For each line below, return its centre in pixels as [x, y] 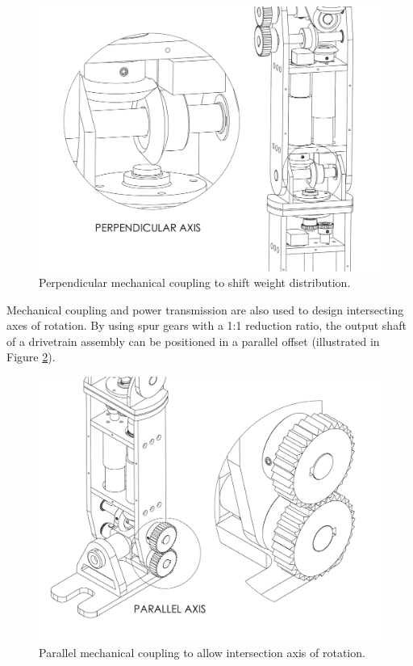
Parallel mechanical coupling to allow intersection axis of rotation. [202, 653]
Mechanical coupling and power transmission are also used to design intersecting [205, 309]
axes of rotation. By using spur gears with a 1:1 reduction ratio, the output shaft [206, 325]
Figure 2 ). [31, 357]
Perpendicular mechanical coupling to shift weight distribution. [195, 282]
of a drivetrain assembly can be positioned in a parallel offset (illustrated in [193, 341]
